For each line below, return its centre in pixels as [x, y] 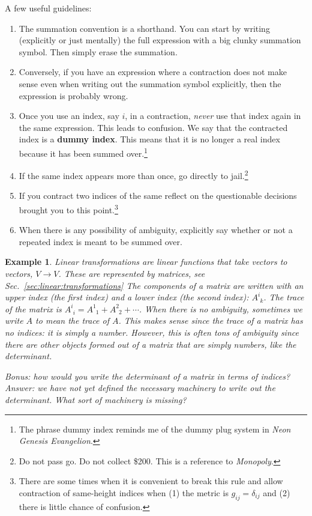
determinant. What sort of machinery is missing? [96, 399]
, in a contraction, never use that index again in [213, 116]
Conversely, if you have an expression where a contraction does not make [153, 72]
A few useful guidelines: [48, 8]
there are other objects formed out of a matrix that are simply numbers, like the [151, 344]
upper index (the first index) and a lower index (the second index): [127, 297]
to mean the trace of [73, 320]
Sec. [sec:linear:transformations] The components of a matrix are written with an [154, 285]
